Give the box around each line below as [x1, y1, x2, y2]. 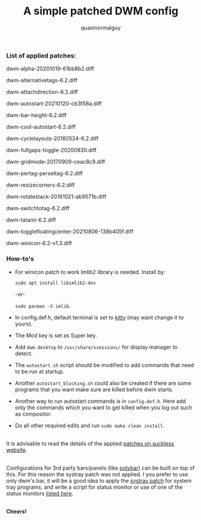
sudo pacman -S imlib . [14, 302, 71, 309]
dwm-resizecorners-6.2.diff [6, 181, 75, 189]
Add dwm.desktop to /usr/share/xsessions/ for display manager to [14, 343, 178, 351]
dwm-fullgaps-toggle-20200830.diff [6, 147, 97, 154]
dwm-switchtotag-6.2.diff [6, 205, 70, 212]
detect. [14, 349, 33, 357]
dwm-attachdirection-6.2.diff [6, 88, 78, 95]
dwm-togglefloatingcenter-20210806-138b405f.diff [6, 228, 134, 235]
